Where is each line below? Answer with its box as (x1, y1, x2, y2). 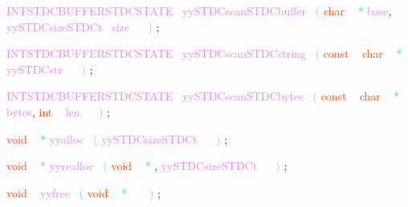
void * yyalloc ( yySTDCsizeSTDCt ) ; (6, 130, 228, 147)
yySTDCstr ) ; (6, 60, 93, 77)
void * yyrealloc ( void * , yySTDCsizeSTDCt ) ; (6, 157, 288, 174)
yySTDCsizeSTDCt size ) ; (6, 18, 160, 34)
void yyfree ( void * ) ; (6, 184, 161, 201)
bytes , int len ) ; (6, 103, 110, 120)
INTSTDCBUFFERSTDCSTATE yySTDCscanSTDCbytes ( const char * (6, 87, 400, 104)
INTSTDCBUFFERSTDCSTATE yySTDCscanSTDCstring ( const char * (6, 45, 402, 62)
